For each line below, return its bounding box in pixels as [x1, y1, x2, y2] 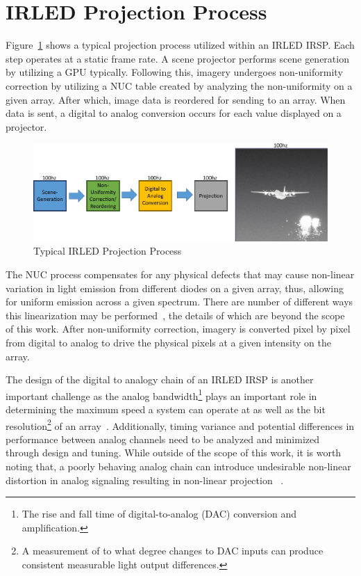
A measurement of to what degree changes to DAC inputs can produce [22, 543, 324, 558]
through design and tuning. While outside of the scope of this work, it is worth [6, 445, 342, 460]
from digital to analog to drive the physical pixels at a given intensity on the [6, 335, 331, 349]
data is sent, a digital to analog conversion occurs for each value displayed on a [6, 106, 342, 120]
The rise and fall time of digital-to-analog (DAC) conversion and [22, 506, 296, 521]
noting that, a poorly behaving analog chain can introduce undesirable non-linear [6, 459, 351, 473]
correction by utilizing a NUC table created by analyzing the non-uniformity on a [6, 78, 353, 93]
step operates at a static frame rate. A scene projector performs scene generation [6, 51, 349, 65]
